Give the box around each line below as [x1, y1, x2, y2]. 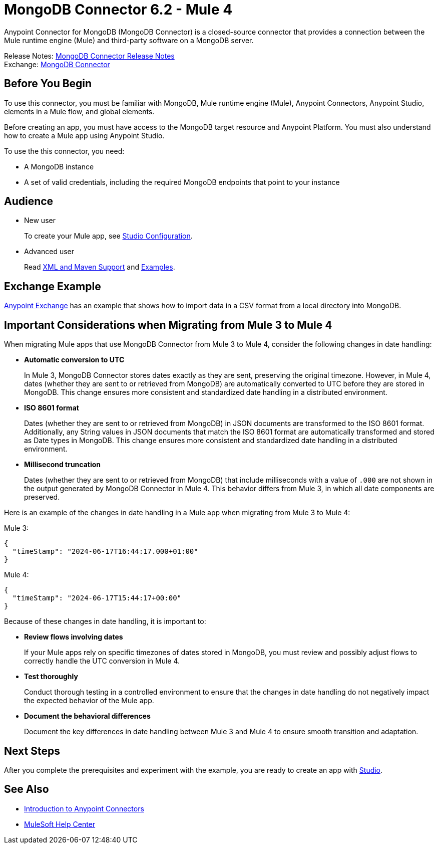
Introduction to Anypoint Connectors [24, 804, 144, 813]
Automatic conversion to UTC [24, 355, 125, 364]
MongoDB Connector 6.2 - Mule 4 [4, 1, 233, 18]
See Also [4, 783, 49, 796]
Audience [4, 195, 54, 208]
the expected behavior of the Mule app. [24, 696, 154, 705]
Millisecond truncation [24, 460, 101, 469]
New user [24, 216, 56, 225]
